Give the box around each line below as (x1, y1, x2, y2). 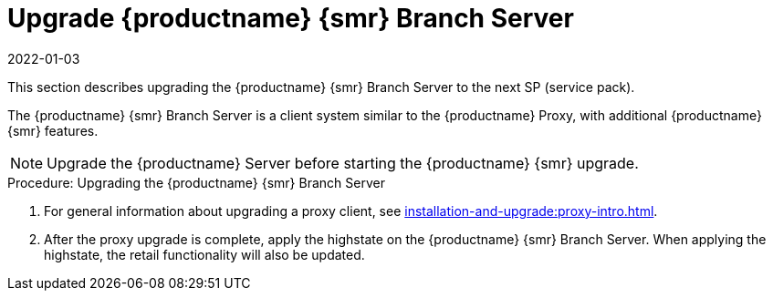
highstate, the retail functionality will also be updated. (44, 246, 365, 262)
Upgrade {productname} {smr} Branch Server (7, 3, 574, 34)
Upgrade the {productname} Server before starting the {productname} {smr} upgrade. (47, 153, 639, 172)
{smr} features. (7, 122, 99, 139)
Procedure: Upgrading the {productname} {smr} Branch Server (7, 174, 385, 190)
